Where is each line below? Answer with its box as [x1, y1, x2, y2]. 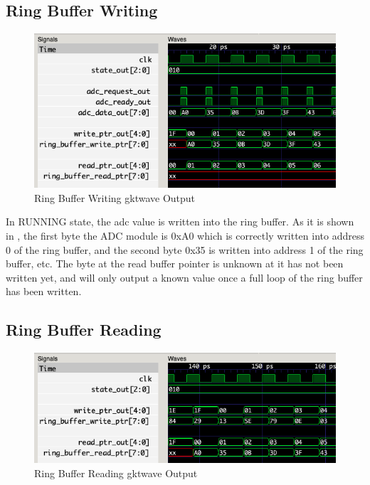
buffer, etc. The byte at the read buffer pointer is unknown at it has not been [6, 256, 344, 271]
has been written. [6, 284, 82, 299]
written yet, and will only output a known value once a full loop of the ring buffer [6, 270, 363, 284]
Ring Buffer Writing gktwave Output [34, 190, 196, 205]
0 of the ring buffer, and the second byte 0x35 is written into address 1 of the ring [6, 242, 364, 257]
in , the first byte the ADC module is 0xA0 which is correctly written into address [6, 228, 364, 242]
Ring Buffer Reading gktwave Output [34, 465, 198, 480]
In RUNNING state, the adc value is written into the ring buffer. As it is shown [6, 214, 354, 229]
